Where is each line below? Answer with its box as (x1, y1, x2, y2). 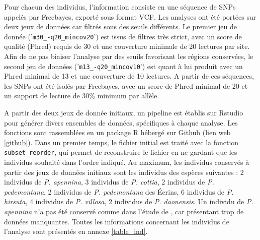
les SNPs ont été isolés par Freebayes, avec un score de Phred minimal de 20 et (4, 80, 248, 91)
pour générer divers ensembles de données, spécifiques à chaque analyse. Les (4, 117, 238, 128)
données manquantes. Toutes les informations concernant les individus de (4, 216, 229, 226)
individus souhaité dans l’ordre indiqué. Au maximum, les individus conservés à (4, 157, 249, 167)
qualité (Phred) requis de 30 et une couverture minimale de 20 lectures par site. (4, 41, 250, 51)
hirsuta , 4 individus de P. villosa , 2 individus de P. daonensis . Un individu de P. (4, 196, 253, 207)
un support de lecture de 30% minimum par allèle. (4, 90, 159, 101)
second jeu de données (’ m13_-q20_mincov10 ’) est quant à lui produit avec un (4, 61, 243, 71)
